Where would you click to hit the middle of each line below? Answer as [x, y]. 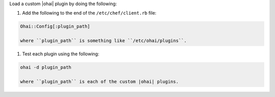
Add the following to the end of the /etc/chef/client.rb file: [89, 13]
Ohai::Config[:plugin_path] [55, 26]
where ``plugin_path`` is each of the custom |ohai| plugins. [99, 82]
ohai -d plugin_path [46, 68]
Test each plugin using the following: [61, 54]
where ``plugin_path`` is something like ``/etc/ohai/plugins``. [103, 41]
